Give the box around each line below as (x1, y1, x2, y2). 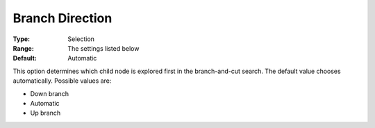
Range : (12, 44, 34, 52)
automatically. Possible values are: (12, 77, 112, 85)
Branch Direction (12, 10, 112, 26)
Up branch (30, 109, 61, 118)
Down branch (30, 89, 69, 97)
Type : (12, 35, 31, 43)
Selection (67, 35, 95, 43)
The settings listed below (67, 44, 140, 52)
